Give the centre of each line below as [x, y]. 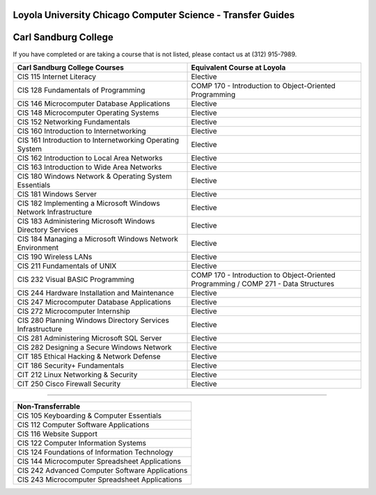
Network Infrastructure [55, 212]
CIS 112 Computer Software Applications [83, 425]
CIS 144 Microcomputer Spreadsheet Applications [99, 461]
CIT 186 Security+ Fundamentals [71, 366]
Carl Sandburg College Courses [71, 68]
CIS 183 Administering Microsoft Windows [86, 221]
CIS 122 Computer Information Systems [81, 443]
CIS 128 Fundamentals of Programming [81, 90]
